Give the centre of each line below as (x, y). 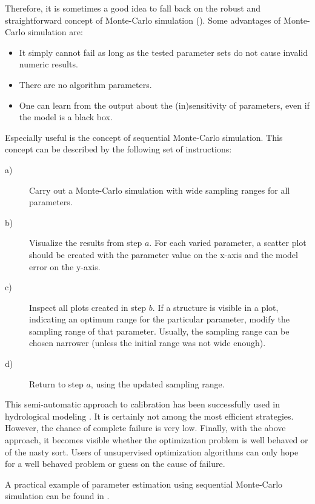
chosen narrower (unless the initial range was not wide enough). (148, 343)
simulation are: (55, 32)
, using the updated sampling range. (157, 383)
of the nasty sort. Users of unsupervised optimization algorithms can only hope (152, 451)
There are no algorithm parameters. (85, 84)
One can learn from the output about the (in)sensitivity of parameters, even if (164, 105)
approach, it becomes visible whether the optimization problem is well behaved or (157, 440)
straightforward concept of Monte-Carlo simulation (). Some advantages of (143, 20)
